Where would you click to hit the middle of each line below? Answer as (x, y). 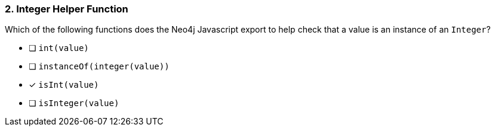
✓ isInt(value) (64, 85)
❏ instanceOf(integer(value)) (99, 66)
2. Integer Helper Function (67, 9)
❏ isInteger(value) (74, 103)
